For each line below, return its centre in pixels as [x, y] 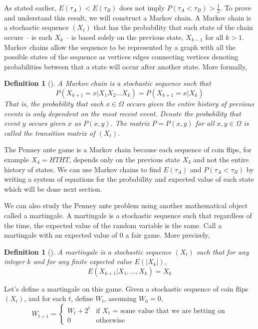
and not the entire [221, 159]
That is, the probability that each [54, 103]
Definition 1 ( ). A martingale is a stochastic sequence [88, 251]
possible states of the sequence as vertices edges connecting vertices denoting [121, 57]
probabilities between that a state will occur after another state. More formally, [126, 66]
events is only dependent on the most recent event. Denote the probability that [123, 113]
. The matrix [130, 123]
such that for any [223, 251]
